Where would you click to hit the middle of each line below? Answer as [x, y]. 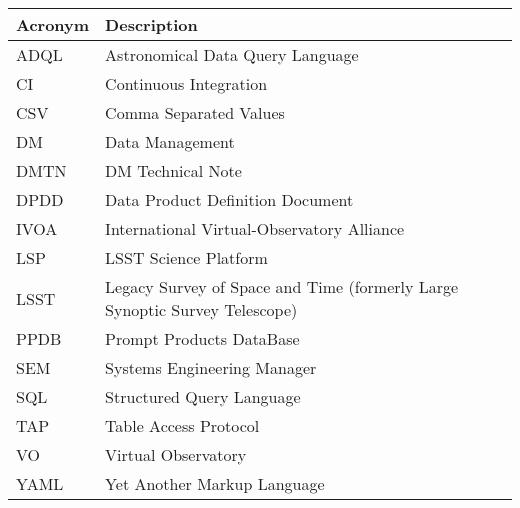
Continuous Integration [186, 83]
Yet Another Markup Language [215, 483]
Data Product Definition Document [229, 199]
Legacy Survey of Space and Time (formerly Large [282, 286]
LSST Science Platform [186, 257]
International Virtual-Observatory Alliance [255, 228]
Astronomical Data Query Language [232, 54]
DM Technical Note [173, 170]
